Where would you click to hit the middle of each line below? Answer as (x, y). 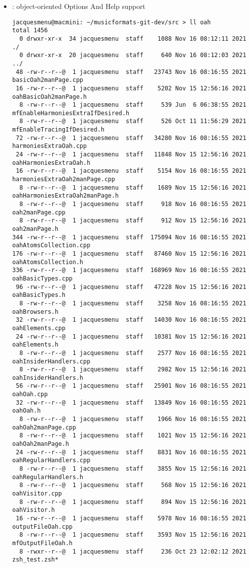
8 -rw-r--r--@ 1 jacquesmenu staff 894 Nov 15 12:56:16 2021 (133, 502)
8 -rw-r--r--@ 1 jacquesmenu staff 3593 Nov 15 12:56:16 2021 (133, 535)
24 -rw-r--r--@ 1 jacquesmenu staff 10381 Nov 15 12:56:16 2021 (131, 336)
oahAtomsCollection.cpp (51, 246)
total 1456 (30, 31)
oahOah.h (26, 411)
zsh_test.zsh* (35, 560)
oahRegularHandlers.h (48, 477)
